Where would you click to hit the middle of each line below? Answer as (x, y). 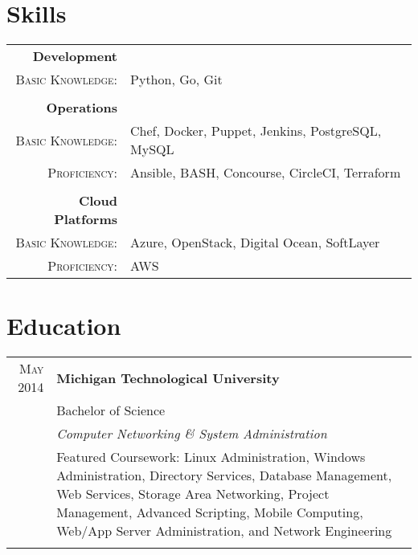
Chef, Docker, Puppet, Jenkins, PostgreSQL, (256, 131)
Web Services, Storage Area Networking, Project (193, 494)
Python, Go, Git (176, 80)
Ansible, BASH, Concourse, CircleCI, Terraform (266, 173)
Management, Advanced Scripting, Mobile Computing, (210, 512)
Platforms (86, 219)
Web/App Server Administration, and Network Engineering (224, 531)
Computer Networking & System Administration (192, 434)
